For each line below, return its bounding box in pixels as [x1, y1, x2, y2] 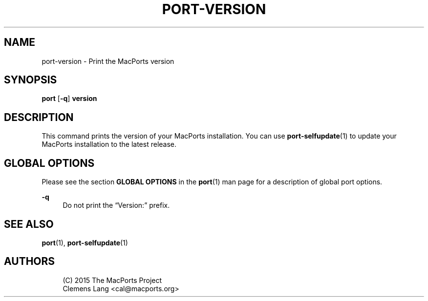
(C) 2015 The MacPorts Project [63, 276, 162, 284]
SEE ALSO [4, 218, 54, 230]
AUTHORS [4, 255, 55, 268]
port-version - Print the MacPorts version [42, 57, 174, 65]
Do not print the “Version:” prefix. [63, 201, 170, 210]
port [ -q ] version [42, 94, 97, 103]
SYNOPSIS [4, 74, 57, 86]
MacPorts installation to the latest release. [42, 140, 177, 149]
